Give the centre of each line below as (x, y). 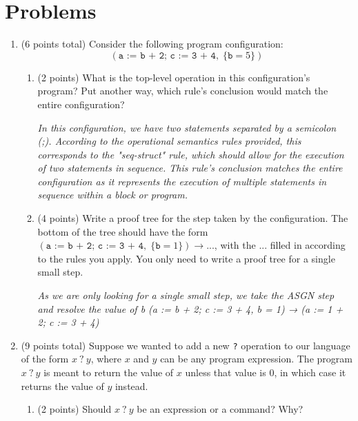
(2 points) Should (74, 409)
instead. (131, 386)
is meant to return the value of (109, 372)
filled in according (308, 245)
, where (106, 359)
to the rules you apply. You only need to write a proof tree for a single (186, 258)
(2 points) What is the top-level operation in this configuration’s (174, 77)
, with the (235, 245)
